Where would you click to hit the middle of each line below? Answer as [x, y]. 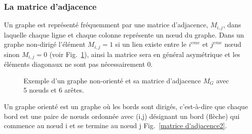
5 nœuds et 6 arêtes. [54, 90]
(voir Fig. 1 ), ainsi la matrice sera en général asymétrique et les [145, 54]
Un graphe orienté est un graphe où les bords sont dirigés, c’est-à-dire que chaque [126, 106]
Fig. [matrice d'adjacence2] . [185, 125]
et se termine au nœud [103, 125]
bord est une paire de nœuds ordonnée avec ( [71, 116]
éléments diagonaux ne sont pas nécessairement [74, 64]
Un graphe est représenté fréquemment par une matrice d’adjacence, [106, 25]
